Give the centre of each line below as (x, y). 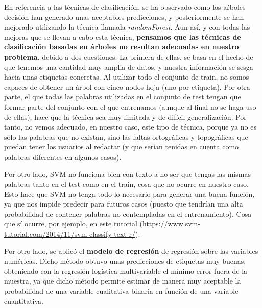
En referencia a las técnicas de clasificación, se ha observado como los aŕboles (125, 7)
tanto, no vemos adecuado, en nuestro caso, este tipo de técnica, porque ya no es (130, 127)
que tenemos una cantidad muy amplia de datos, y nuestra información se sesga (129, 67)
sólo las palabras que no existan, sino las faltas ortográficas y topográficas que (126, 136)
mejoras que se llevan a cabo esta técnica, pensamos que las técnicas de (123, 36)
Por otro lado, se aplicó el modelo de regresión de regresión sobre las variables (131, 251)
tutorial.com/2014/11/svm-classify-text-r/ (70, 234)
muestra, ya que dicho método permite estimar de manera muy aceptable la (123, 281)
